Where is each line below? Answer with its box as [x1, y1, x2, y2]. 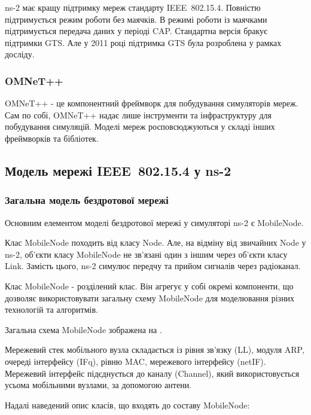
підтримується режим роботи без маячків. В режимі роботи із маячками [5, 13, 267, 25]
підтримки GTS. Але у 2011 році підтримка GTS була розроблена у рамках [5, 36, 282, 48]
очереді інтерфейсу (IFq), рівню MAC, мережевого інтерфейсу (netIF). [5, 355, 266, 367]
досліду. [5, 48, 35, 60]
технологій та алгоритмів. [5, 303, 98, 316]
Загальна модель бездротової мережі [5, 193, 169, 208]
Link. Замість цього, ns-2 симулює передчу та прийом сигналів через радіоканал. [5, 260, 301, 272]
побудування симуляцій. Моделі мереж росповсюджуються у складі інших [5, 120, 275, 133]
